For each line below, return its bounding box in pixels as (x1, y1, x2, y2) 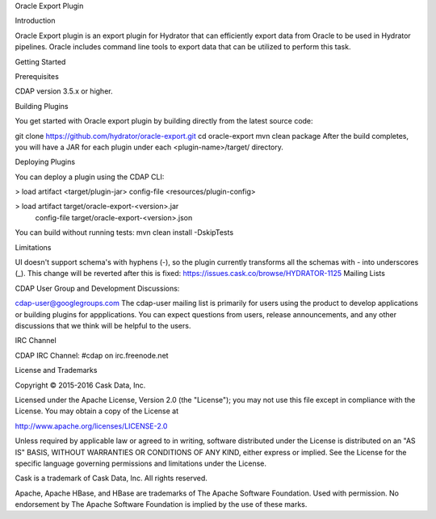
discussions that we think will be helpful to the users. (15, 320, 191, 330)
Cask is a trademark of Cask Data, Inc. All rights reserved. (15, 473, 208, 483)
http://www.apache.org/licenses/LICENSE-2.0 (15, 421, 168, 431)
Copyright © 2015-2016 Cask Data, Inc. (15, 380, 146, 390)
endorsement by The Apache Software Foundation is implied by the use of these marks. (15, 500, 308, 509)
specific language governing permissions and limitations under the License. (15, 458, 266, 468)
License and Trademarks (15, 366, 98, 375)
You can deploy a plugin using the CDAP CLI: (15, 172, 165, 182)
